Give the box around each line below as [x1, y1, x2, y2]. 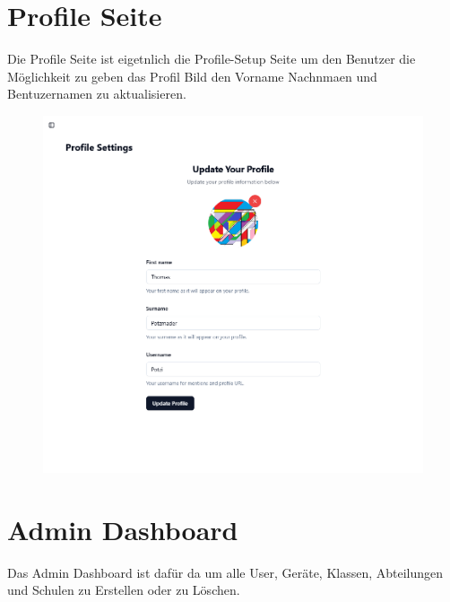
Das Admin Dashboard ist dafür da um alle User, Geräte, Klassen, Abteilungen [7, 563, 444, 581]
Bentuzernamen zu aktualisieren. [7, 84, 186, 103]
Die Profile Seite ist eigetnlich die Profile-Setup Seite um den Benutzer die [7, 49, 416, 68]
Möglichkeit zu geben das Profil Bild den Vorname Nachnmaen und [7, 66, 377, 85]
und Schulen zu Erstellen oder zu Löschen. [7, 580, 240, 599]
